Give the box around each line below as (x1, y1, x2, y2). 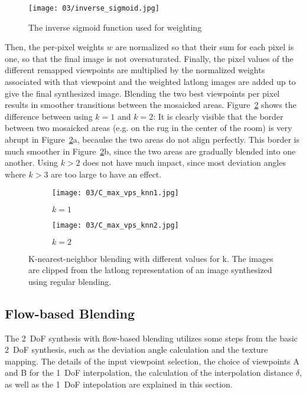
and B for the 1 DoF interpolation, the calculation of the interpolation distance (5, 366, 294, 379)
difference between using (5, 110, 93, 122)
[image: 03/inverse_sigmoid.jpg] (28, 4, 159, 12)
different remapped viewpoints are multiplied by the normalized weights (5, 64, 265, 76)
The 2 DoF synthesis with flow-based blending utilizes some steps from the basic (5, 331, 298, 344)
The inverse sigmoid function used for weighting (28, 21, 202, 33)
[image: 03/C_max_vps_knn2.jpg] (52, 221, 179, 230)
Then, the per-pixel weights (5, 41, 105, 53)
